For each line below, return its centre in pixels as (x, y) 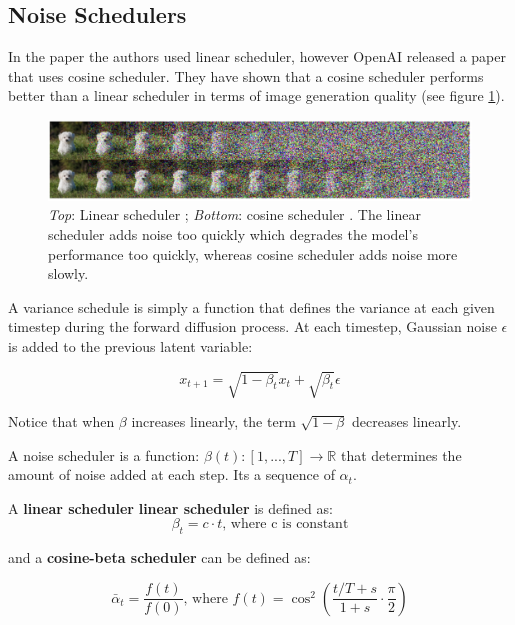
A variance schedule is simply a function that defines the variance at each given (251, 306)
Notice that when (61, 421)
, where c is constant (285, 524)
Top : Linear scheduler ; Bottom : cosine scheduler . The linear (234, 214)
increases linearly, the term (213, 421)
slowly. (68, 273)
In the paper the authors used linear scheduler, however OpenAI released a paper (257, 56)
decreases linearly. (406, 421)
